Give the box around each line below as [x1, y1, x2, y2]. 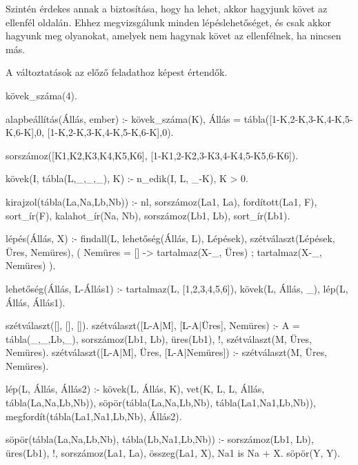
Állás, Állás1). [6, 295, 66, 309]
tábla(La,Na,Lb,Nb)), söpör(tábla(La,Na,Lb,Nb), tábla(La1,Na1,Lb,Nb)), [6, 395, 316, 410]
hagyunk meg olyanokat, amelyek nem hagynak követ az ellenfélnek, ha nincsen [6, 28, 341, 43]
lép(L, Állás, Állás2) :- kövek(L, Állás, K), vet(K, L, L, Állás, [6, 382, 265, 396]
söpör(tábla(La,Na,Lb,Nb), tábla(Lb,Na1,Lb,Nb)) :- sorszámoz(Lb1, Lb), [6, 432, 314, 446]
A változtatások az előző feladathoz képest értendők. [6, 65, 228, 79]
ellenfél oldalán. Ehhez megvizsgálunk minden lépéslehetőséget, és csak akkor [6, 14, 331, 29]
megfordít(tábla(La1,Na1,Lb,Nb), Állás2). [6, 408, 182, 423]
